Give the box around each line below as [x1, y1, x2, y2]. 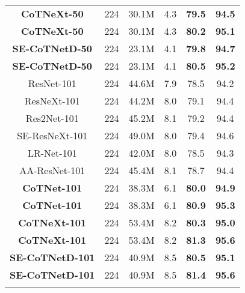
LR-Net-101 [27, 146, 77, 160]
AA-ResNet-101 [19, 163, 85, 177]
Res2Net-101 [25, 111, 79, 125]
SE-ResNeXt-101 [17, 128, 88, 142]
